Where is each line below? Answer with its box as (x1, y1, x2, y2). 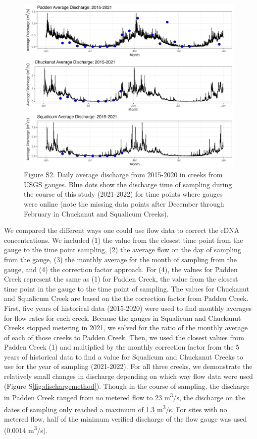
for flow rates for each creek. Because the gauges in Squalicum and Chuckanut (4, 312, 241, 323)
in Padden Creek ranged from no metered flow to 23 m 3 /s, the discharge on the (4, 391, 245, 402)
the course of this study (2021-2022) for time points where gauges (24, 189, 223, 199)
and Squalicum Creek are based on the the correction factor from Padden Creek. (4, 293, 249, 303)
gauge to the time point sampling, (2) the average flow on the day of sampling (4, 244, 241, 255)
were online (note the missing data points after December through (24, 198, 224, 209)
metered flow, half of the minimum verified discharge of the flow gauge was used (4, 413, 247, 424)
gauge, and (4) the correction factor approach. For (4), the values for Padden (4, 264, 238, 274)
